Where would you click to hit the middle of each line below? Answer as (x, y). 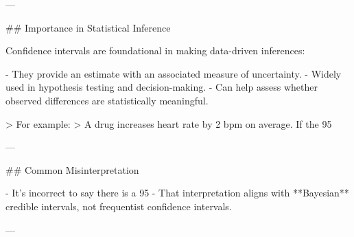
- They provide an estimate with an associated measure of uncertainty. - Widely (174, 73)
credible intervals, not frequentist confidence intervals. (119, 206)
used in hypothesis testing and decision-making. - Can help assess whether (162, 87)
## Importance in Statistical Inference (88, 27)
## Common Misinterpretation (72, 169)
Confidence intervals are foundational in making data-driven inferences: (155, 50)
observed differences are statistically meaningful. (107, 100)
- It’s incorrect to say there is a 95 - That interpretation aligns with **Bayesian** (177, 193)
